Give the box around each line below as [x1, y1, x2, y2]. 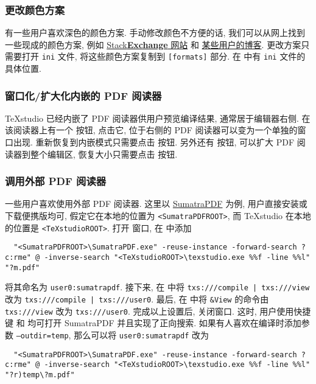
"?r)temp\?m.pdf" [5, 370, 75, 379]
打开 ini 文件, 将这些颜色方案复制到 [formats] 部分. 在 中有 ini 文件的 [21, 50, 306, 63]
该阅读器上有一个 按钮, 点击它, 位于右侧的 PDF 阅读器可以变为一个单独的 [5, 124, 298, 136]
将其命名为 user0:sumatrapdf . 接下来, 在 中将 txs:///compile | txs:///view [5, 281, 310, 293]
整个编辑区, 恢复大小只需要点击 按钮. [30, 147, 178, 160]
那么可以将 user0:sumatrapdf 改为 [74, 328, 209, 341]
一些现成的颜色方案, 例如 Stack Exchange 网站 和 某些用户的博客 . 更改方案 [5, 38, 301, 51]
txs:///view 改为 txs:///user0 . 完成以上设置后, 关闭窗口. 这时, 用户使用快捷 [5, 304, 311, 317]
